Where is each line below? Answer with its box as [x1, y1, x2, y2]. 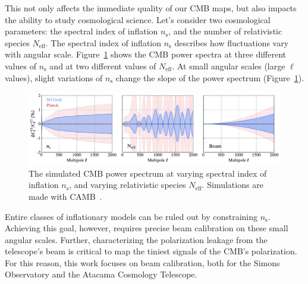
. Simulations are [202, 178, 263, 191]
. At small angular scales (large [172, 59, 285, 72]
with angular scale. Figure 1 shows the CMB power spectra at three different [5, 48, 287, 60]
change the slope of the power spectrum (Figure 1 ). [115, 71, 304, 84]
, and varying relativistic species [69, 178, 186, 191]
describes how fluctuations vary [174, 36, 289, 49]
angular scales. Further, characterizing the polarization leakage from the [5, 233, 268, 245]
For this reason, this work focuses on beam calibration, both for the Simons [5, 256, 280, 269]
